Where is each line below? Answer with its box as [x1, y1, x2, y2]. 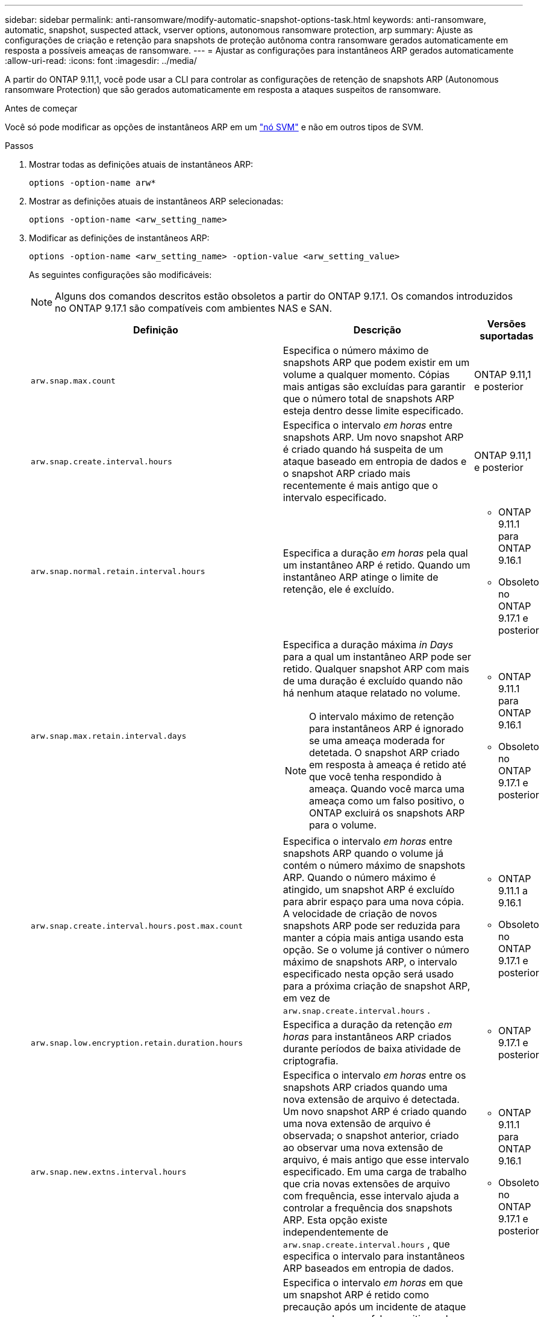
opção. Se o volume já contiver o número [283, 944, 469, 956]
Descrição [353, 324, 401, 336]
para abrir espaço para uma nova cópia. [283, 895, 464, 908]
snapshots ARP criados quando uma [283, 1081, 448, 1093]
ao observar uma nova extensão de [283, 1142, 443, 1154]
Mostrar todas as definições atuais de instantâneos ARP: [29, 159, 254, 169]
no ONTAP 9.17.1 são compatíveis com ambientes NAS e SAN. [55, 302, 333, 314]
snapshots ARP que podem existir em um [283, 356, 470, 368]
